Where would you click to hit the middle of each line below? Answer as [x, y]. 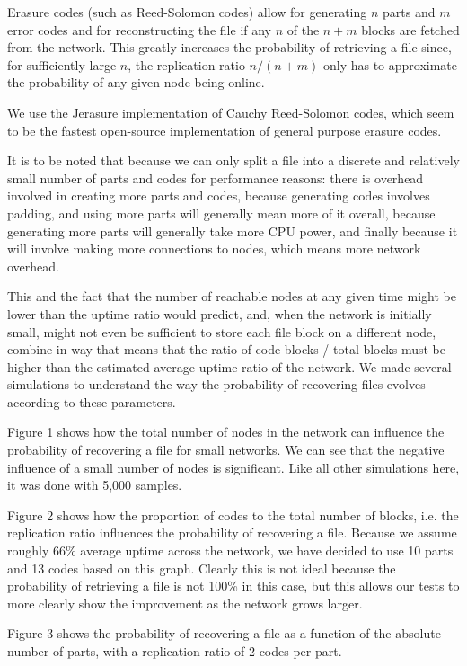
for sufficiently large [62, 64]
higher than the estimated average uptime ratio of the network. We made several [229, 366]
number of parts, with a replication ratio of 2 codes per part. [175, 651]
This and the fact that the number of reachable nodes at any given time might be [232, 296]
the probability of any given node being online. [136, 82]
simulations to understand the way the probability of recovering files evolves [216, 384]
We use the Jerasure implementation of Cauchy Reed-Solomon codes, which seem [231, 112]
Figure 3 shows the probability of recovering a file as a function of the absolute [224, 633]
